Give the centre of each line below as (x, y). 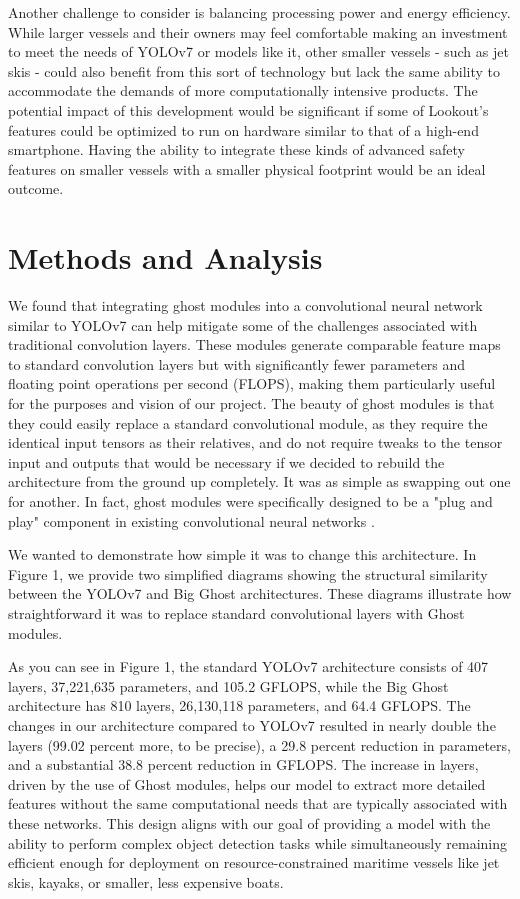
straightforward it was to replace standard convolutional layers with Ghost (236, 612)
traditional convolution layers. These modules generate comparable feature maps (254, 344)
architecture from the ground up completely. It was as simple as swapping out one (259, 481)
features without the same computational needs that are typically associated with (258, 803)
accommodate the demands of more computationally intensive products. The (243, 90)
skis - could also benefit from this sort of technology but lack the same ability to (254, 70)
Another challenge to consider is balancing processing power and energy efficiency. (259, 12)
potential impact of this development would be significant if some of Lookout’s (248, 109)
